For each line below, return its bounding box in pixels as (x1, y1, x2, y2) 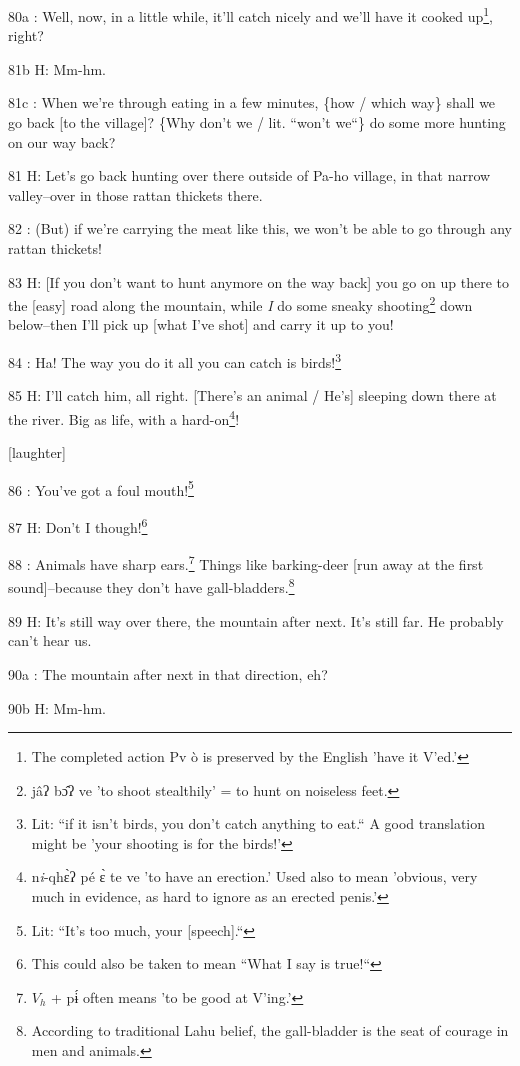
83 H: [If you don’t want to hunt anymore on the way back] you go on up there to (8, 271, 509, 292)
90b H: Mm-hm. (8, 697, 106, 718)
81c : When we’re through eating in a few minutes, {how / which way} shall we (8, 92, 496, 113)
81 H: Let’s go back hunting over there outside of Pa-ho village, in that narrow (8, 165, 491, 186)
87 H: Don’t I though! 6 (8, 513, 148, 537)
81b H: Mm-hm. (8, 58, 106, 79)
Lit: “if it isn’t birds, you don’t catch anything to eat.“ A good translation (31, 813, 486, 834)
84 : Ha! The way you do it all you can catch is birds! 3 (8, 349, 342, 372)
